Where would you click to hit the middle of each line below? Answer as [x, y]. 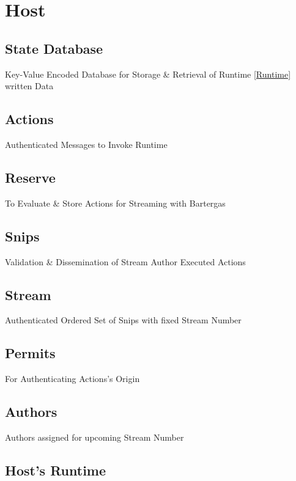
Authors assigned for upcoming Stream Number [94, 437]
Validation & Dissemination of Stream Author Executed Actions [125, 261]
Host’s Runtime [56, 470]
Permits [30, 353]
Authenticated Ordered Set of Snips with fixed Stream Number [123, 320]
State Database [54, 48]
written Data [29, 86]
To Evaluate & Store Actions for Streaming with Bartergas [115, 203]
